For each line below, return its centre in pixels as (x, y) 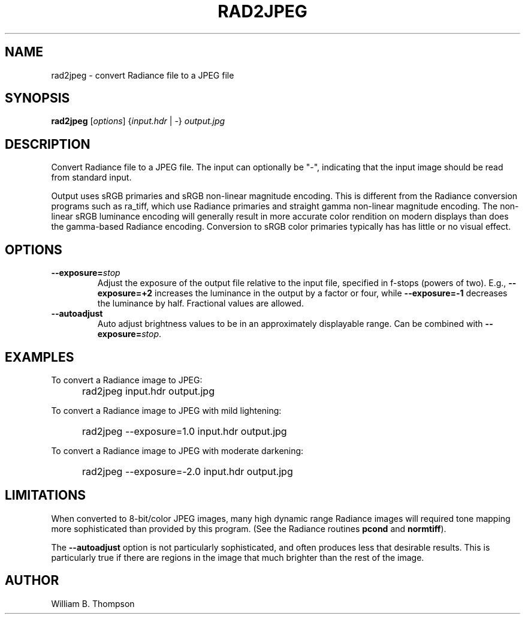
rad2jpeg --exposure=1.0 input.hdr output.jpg (185, 431)
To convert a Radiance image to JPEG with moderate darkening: (177, 450)
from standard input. (91, 178)
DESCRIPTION (48, 144)
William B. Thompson (93, 603)
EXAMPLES (40, 357)
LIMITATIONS (46, 495)
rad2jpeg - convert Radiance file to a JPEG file (143, 75)
